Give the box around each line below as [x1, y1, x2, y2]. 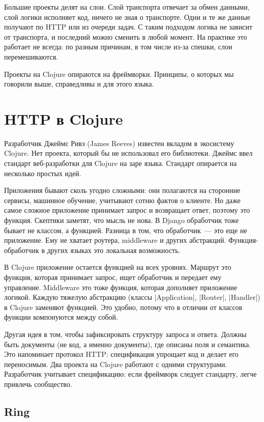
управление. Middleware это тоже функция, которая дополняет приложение [4, 282, 238, 292]
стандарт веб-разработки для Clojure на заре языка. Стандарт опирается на [4, 158, 237, 168]
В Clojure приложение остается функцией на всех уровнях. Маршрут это [4, 262, 231, 272]
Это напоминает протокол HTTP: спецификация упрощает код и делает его [4, 349, 239, 359]
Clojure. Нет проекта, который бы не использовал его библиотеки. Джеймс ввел [4, 148, 253, 158]
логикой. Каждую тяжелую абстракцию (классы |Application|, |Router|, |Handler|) [4, 292, 260, 302]
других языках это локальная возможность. [47, 244, 181, 255]
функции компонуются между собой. [4, 312, 118, 322]
